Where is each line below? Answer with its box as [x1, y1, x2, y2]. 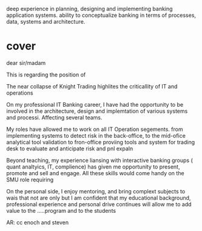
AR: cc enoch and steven [6, 218, 69, 226]
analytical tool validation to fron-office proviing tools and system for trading [6, 138, 195, 146]
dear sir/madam [6, 59, 46, 66]
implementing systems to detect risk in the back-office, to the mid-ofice [6, 132, 186, 139]
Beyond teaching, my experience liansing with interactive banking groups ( [6, 156, 193, 164]
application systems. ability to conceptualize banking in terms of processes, [6, 12, 196, 19]
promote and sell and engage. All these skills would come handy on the [6, 169, 184, 176]
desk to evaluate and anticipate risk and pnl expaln [6, 145, 133, 152]
